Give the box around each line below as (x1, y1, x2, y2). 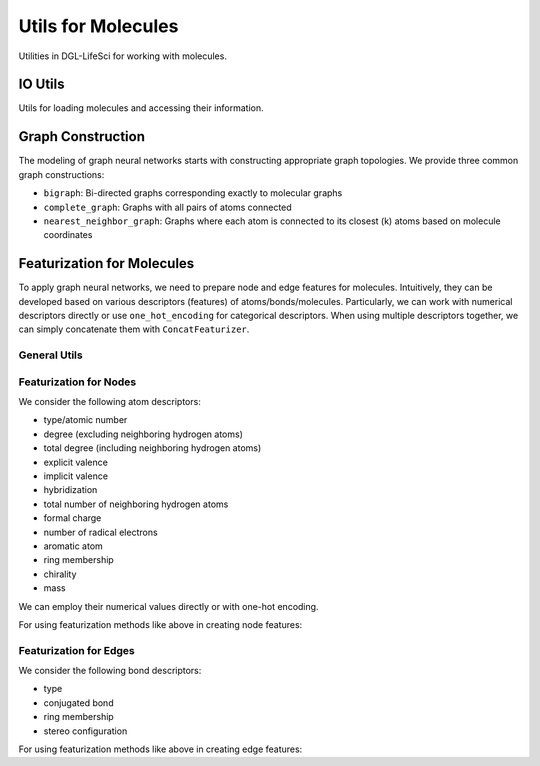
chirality (43, 568, 77, 580)
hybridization (43, 484, 98, 496)
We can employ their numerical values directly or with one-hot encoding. (18, 600, 319, 612)
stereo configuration (43, 725, 128, 737)
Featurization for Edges (18, 643, 135, 657)
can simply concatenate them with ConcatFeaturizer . (18, 323, 250, 335)
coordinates (43, 229, 93, 241)
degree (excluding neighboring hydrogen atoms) (43, 428, 244, 440)
